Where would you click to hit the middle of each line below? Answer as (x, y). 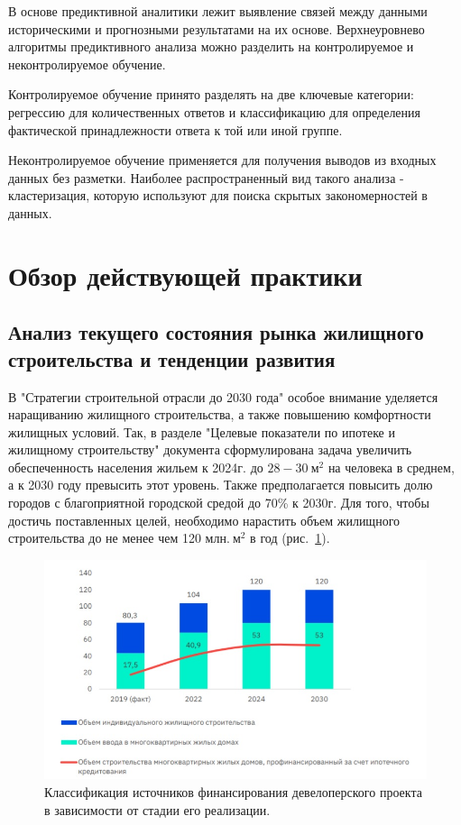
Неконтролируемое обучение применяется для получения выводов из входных (222, 160)
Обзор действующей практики (185, 275)
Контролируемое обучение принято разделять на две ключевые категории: (211, 94)
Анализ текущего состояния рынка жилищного (216, 332)
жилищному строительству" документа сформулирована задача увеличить (210, 449)
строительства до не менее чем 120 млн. (119, 538)
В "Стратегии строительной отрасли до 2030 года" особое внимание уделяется (223, 396)
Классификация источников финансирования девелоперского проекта (233, 792)
